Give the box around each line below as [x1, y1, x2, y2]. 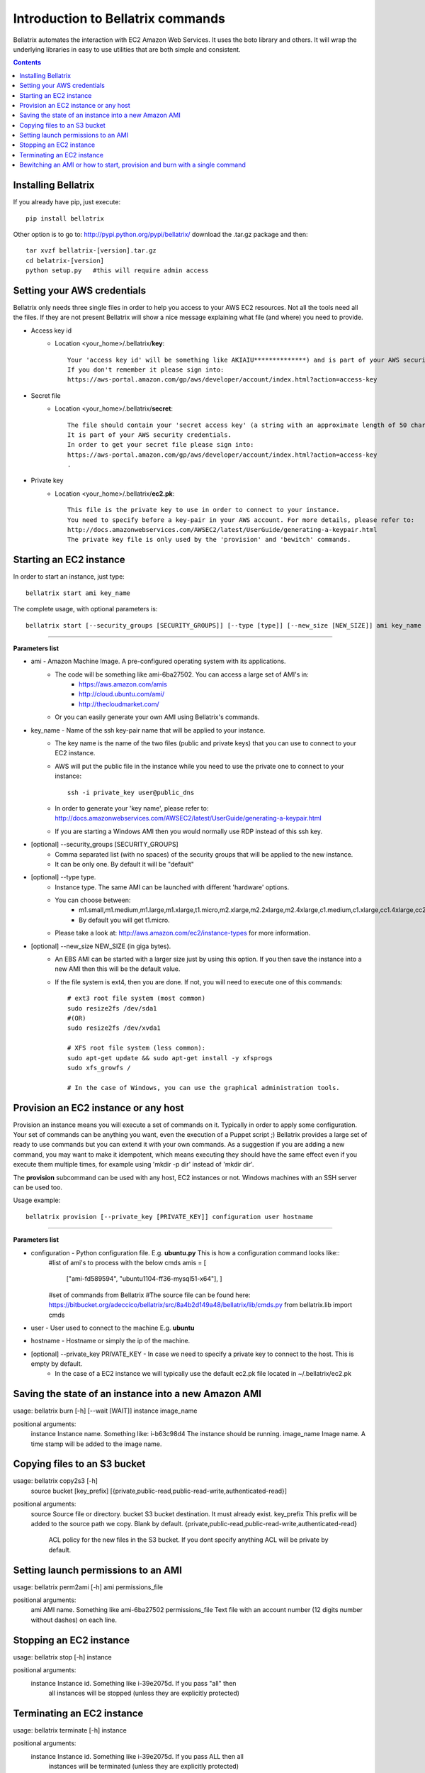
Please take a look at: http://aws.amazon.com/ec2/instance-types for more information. [55, 929, 311, 938]
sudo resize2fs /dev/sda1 [67, 1004, 157, 1012]
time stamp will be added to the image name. [30, 1440, 162, 1448]
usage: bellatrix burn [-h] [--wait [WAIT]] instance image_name [13, 1406, 198, 1415]
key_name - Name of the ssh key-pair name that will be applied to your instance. [30, 726, 266, 734]
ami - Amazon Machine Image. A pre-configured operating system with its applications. [30, 657, 286, 666]
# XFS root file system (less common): [67, 1044, 205, 1052]
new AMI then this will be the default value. [55, 965, 181, 973]
